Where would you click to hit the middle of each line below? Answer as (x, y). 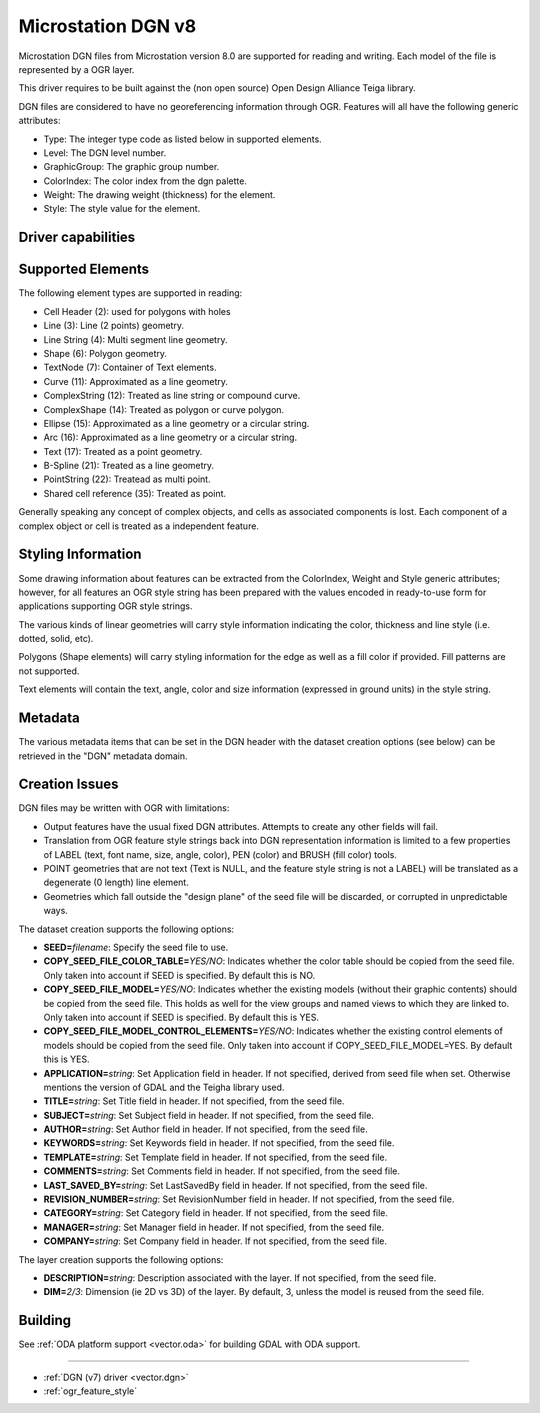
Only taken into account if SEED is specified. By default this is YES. (181, 1017)
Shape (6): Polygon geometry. (105, 353)
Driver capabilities (77, 237)
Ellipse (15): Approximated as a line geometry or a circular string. (176, 423)
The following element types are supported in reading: (130, 293)
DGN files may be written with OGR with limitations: (124, 808)
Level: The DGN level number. (105, 152)
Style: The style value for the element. (122, 209)
